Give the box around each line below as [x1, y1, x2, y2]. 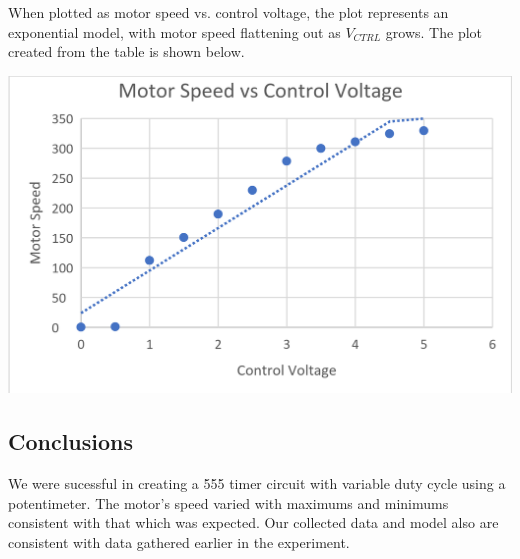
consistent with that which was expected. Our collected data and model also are [8, 512, 499, 533]
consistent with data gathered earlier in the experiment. [8, 531, 350, 552]
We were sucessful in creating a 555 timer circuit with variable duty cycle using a [8, 473, 506, 494]
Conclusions [8, 426, 134, 457]
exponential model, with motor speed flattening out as [8, 21, 341, 42]
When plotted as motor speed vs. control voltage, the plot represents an [8, 2, 449, 22]
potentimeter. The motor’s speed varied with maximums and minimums [8, 492, 449, 513]
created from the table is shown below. [8, 41, 245, 62]
